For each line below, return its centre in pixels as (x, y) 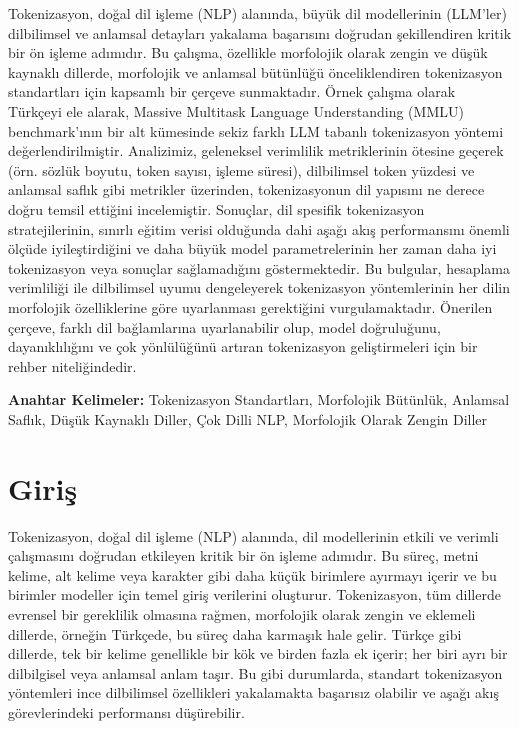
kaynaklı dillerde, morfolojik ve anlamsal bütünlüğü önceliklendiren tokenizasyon (255, 71)
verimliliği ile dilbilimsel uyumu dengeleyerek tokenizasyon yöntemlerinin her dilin (259, 287)
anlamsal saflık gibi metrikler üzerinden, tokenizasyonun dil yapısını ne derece (246, 189)
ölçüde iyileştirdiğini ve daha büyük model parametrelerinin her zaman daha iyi (252, 248)
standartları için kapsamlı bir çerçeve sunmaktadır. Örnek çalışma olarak (232, 91)
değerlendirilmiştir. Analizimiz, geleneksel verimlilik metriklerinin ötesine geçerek (256, 150)
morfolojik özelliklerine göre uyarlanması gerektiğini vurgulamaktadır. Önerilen (250, 306)
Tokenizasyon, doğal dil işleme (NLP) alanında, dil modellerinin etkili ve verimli (253, 535)
